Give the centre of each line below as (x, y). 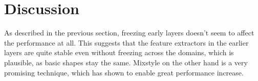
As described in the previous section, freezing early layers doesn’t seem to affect (129, 33)
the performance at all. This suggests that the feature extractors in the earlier (126, 42)
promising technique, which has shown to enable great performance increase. (124, 72)
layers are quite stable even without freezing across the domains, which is (119, 52)
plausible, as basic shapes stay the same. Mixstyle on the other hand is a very (126, 62)
